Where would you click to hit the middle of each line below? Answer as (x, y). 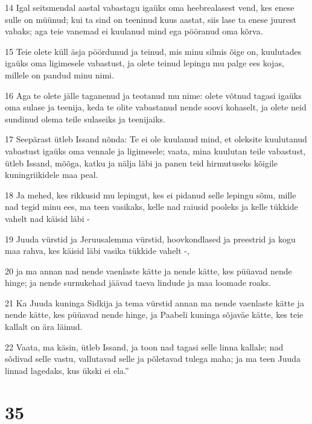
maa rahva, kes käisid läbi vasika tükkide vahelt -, (97, 251)
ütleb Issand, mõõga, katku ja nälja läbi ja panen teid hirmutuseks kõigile (141, 163)
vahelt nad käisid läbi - (47, 218)
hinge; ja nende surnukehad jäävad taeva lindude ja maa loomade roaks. (138, 283)
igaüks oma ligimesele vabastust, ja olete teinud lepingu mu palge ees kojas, (145, 63)
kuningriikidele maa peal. (52, 175)
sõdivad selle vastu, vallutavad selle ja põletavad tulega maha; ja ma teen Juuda (153, 359)
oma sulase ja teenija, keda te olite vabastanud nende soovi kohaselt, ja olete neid (156, 107)
